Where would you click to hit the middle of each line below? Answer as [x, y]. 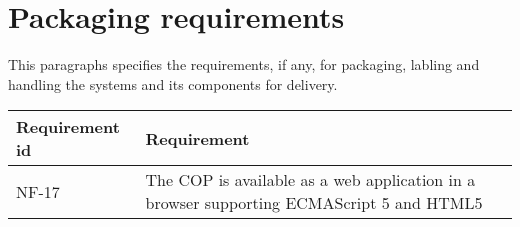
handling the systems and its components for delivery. [173, 83]
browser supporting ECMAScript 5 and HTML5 [314, 203]
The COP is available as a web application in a [310, 180]
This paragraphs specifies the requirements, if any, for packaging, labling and [244, 64]
